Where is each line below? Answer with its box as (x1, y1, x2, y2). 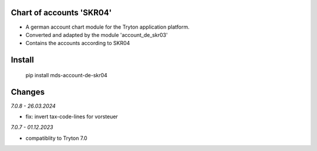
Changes (11, 87, 45, 97)
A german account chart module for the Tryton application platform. (25, 23, 190, 30)
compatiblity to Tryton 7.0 (25, 135, 87, 142)
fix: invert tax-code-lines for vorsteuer (25, 113, 119, 120)
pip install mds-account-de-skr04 (25, 71, 108, 78)
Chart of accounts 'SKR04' (11, 8, 112, 18)
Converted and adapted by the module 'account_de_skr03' (25, 31, 168, 38)
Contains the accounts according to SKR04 (25, 40, 130, 47)
